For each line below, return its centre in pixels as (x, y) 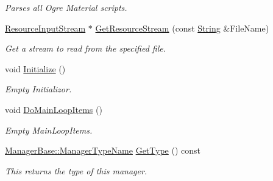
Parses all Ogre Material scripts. (66, 7)
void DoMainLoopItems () (54, 109)
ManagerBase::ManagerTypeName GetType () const (103, 150)
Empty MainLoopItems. (49, 130)
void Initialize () (35, 68)
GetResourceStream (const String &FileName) (182, 28)
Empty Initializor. (38, 89)
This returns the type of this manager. (76, 170)
